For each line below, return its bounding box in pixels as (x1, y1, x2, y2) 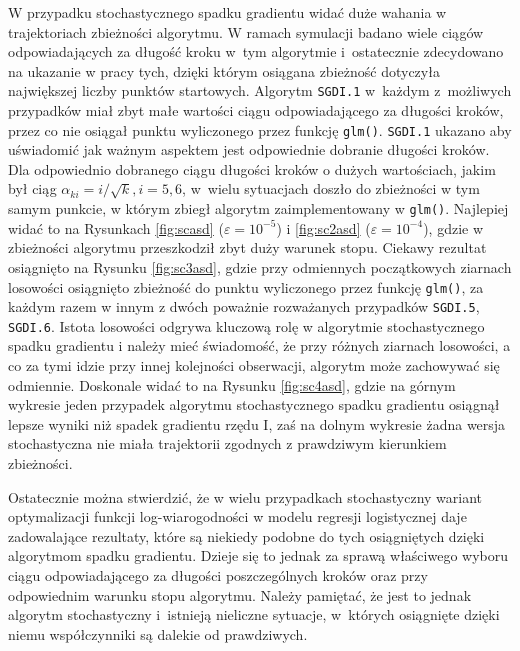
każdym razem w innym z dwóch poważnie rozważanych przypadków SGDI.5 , (8, 296, 480, 317)
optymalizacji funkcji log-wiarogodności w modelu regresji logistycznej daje (8, 506, 467, 527)
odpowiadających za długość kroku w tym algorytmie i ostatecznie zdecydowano (8, 41, 504, 62)
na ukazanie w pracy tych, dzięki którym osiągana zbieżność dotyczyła (8, 60, 440, 81)
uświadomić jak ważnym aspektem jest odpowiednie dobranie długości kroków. (8, 139, 490, 160)
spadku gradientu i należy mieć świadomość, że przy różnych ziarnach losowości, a (8, 335, 511, 356)
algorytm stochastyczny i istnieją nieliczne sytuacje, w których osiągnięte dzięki (8, 604, 500, 625)
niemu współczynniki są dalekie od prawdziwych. (8, 623, 308, 644)
